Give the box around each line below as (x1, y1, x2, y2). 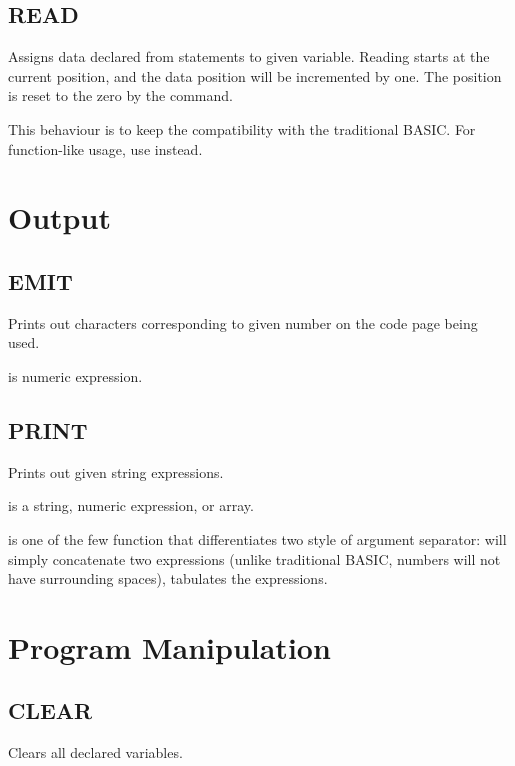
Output (8, 197, 111, 238)
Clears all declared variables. (8, 742, 183, 763)
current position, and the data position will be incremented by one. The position (8, 65, 502, 86)
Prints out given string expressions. (8, 461, 224, 482)
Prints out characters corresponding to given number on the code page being (8, 312, 478, 333)
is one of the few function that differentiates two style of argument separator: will (8, 528, 507, 549)
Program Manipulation (8, 626, 331, 667)
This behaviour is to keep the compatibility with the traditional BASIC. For (8, 118, 476, 139)
